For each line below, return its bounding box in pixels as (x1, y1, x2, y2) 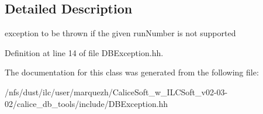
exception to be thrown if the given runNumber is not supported (5, 27, 236, 39)
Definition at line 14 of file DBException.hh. (5, 46, 164, 58)
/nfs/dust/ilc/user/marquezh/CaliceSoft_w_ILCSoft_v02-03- (5, 85, 228, 98)
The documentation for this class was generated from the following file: (5, 66, 259, 78)
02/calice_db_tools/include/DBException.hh (5, 97, 168, 109)
